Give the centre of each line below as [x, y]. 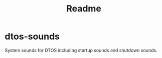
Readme [84, 9]
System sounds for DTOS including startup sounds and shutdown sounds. [81, 50]
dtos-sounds [32, 36]
